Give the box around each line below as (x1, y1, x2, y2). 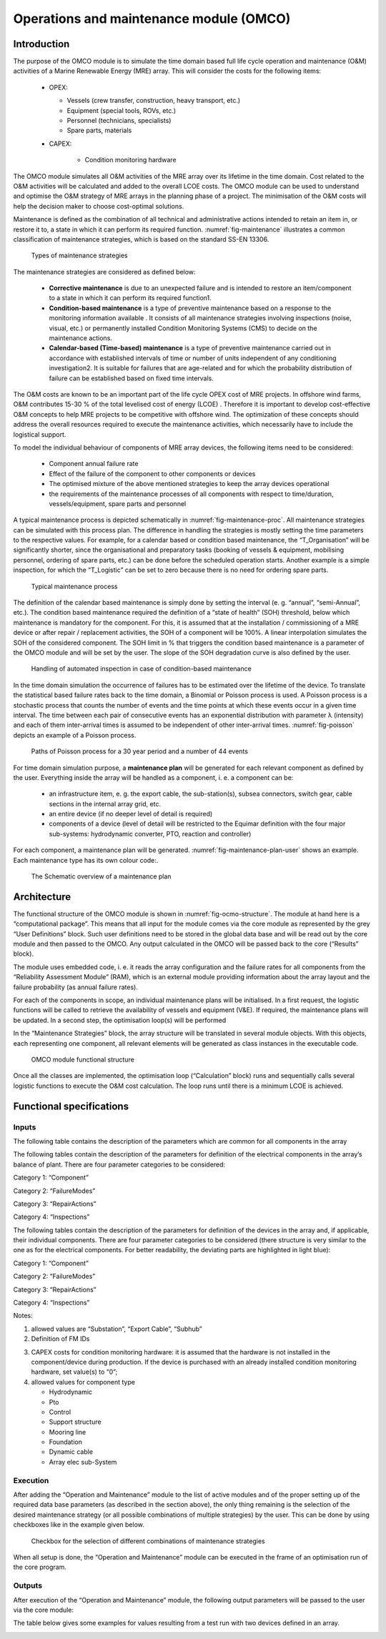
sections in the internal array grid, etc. (49, 799, 161, 808)
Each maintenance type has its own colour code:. (13, 856, 159, 864)
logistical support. (13, 430, 66, 439)
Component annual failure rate (49, 460, 139, 468)
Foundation (49, 1437, 82, 1447)
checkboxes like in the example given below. (13, 1520, 144, 1529)
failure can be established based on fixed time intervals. (49, 374, 214, 382)
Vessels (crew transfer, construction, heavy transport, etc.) (66, 96, 241, 105)
